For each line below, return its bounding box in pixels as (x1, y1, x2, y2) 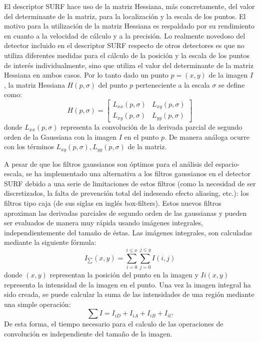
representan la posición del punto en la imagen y (49, 269, 198, 280)
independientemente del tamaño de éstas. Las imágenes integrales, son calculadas (4, 227, 252, 237)
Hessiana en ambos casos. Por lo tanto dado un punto (4, 70, 168, 80)
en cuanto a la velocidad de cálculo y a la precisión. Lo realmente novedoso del (4, 30, 245, 41)
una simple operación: (4, 298, 71, 309)
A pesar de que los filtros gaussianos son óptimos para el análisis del (4, 158, 213, 169)
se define (218, 79, 245, 90)
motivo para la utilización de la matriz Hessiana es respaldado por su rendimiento (4, 21, 255, 31)
